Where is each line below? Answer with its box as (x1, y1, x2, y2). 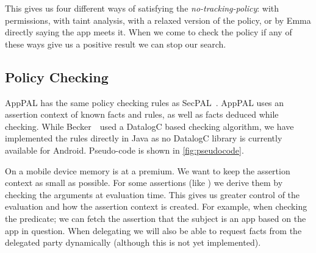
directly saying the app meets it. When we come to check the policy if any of (5, 26, 292, 38)
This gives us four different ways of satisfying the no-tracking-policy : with (5, 2, 279, 14)
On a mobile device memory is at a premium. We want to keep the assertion (5, 164, 290, 177)
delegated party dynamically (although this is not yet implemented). (5, 236, 261, 249)
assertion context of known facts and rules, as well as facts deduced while (5, 108, 279, 121)
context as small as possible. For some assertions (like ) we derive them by (5, 176, 283, 189)
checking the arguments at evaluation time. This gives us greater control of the (5, 188, 300, 201)
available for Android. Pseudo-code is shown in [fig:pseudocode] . (5, 143, 244, 156)
